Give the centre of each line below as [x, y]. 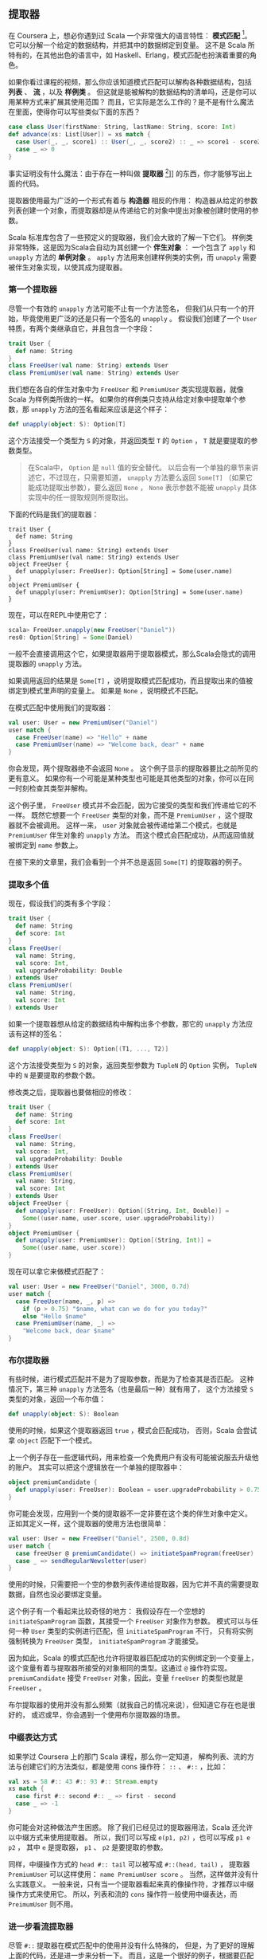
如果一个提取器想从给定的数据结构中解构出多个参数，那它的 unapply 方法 [127, 1023]
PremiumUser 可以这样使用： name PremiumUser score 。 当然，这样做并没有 [130, 1874]
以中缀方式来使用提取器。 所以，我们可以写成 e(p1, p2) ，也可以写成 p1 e [129, 1837]
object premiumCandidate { [53, 1482]
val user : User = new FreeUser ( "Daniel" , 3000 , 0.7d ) [99, 1287]
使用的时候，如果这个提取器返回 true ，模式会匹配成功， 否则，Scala [121, 1431]
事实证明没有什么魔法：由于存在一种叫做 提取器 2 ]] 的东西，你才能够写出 [127, 172]
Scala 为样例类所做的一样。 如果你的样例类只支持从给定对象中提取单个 [124, 399]
